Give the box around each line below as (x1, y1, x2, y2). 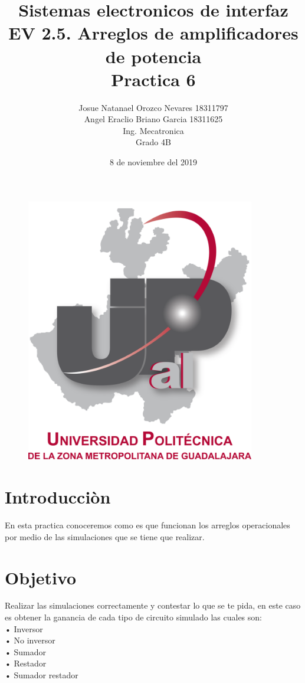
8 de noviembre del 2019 (109, 156, 198, 168)
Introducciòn (5, 485, 111, 509)
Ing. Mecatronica (123, 124, 184, 136)
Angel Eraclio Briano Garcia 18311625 (84, 113, 223, 125)
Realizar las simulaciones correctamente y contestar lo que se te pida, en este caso (5, 599, 301, 612)
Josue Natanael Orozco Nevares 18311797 (78, 101, 228, 113)
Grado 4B (136, 136, 171, 148)
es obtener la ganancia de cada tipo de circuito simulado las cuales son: (5, 611, 262, 623)
